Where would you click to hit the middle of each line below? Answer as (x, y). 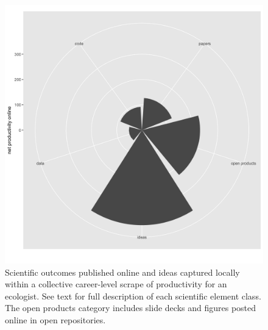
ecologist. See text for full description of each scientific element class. (133, 296)
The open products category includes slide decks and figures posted (131, 308)
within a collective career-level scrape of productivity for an (116, 284)
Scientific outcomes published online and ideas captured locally (122, 272)
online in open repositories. (55, 319)
